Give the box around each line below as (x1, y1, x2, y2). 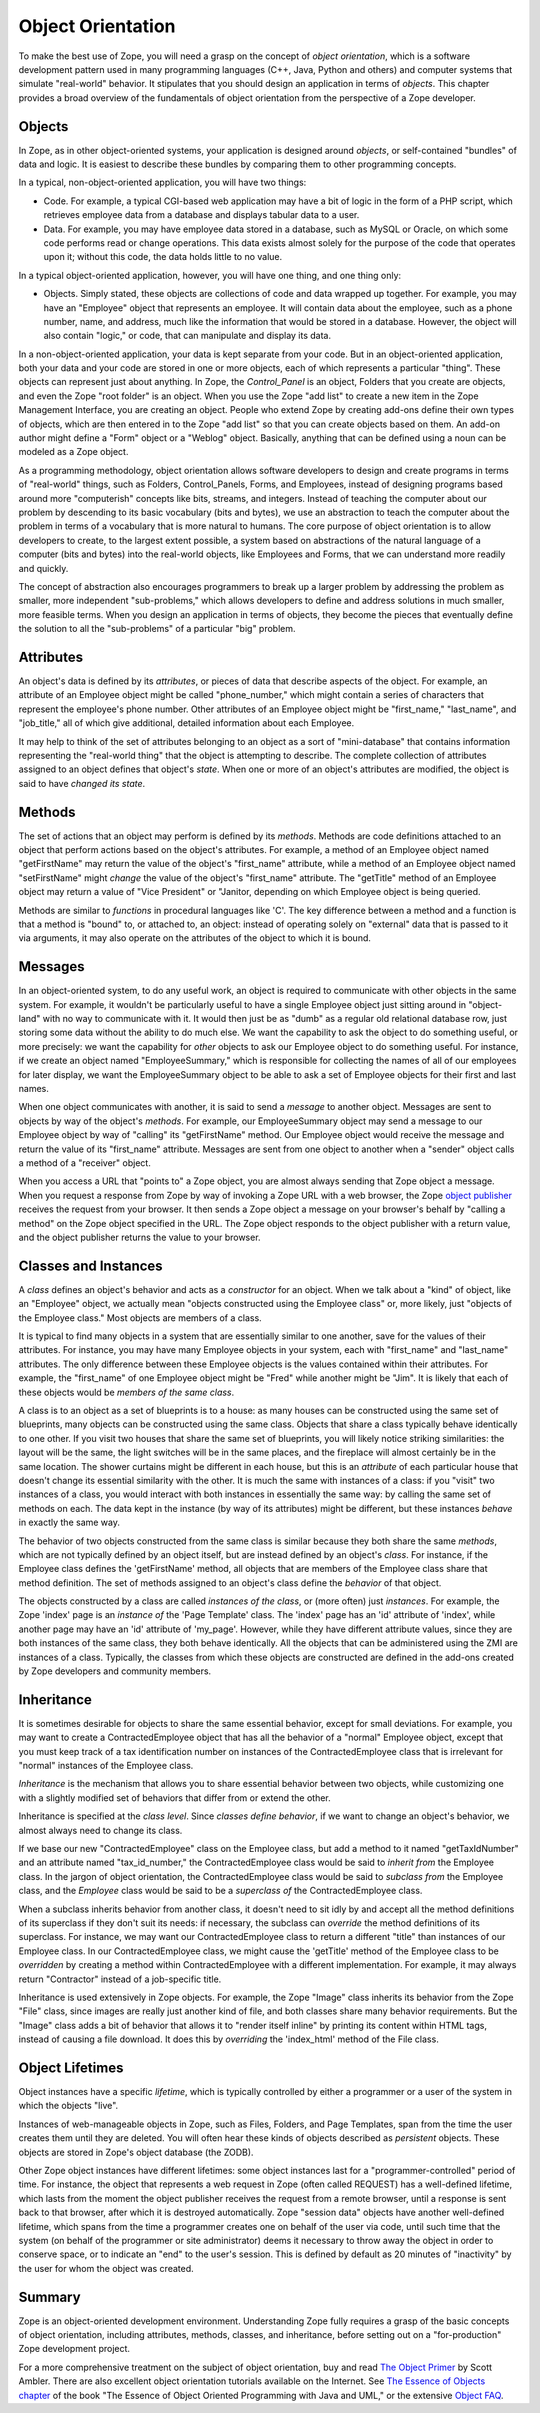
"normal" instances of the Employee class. (18, 1760, 194, 1772)
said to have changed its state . (18, 777, 146, 789)
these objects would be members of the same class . (18, 1386, 235, 1398)
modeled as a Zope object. (18, 446, 129, 458)
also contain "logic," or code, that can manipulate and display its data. (43, 330, 332, 342)
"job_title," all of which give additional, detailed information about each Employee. (18, 717, 355, 729)
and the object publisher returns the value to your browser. (18, 1231, 261, 1243)
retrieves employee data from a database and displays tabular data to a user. (43, 209, 360, 221)
